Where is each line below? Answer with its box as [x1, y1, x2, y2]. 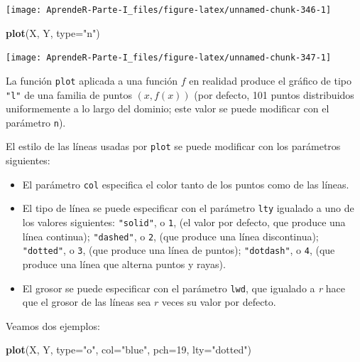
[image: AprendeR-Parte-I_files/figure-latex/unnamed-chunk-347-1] [6, 53, 332, 63]
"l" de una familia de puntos [6, 87, 132, 102]
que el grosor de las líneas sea [22, 294, 151, 309]
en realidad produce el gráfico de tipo [189, 73, 352, 87]
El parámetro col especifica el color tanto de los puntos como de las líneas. [22, 176, 349, 191]
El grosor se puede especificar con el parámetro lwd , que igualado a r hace [22, 280, 346, 295]
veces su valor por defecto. [161, 294, 276, 309]
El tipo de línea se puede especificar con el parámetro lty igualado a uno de [22, 201, 354, 215]
